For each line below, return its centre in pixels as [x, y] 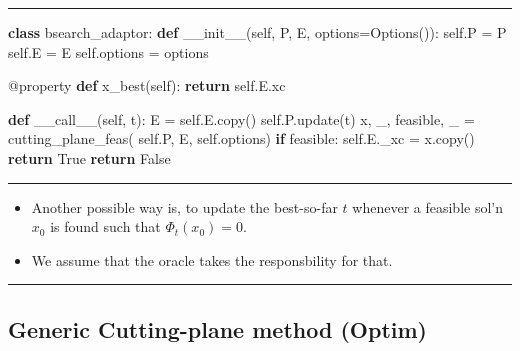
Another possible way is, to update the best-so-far [184, 206]
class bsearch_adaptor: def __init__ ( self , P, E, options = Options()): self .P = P [257, 32]
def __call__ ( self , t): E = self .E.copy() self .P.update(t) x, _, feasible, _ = [241, 118]
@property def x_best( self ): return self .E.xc [147, 85]
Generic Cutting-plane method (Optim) [217, 328]
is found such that [105, 226]
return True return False [89, 157]
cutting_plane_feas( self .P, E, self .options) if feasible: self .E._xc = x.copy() [241, 138]
